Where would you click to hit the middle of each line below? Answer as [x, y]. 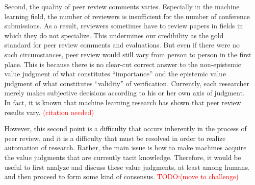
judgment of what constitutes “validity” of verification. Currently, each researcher [127, 83]
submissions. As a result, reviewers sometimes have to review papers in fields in [124, 26]
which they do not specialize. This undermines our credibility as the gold [114, 35]
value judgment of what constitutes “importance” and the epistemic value [115, 74]
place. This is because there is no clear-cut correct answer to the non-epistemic [123, 64]
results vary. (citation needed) [49, 112]
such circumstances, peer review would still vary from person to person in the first [128, 54]
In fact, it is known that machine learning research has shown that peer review [123, 102]
